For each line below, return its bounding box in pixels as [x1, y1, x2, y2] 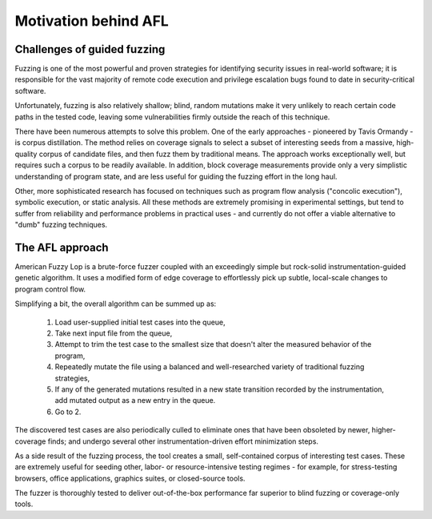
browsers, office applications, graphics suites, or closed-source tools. [14, 473, 246, 483]
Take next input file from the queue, [54, 328, 173, 338]
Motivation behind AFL [14, 12, 170, 30]
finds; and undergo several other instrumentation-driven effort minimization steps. [47, 437, 319, 446]
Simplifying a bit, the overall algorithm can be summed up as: [14, 299, 217, 308]
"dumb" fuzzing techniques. [14, 220, 108, 230]
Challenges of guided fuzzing [14, 42, 166, 56]
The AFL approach [14, 240, 109, 254]
